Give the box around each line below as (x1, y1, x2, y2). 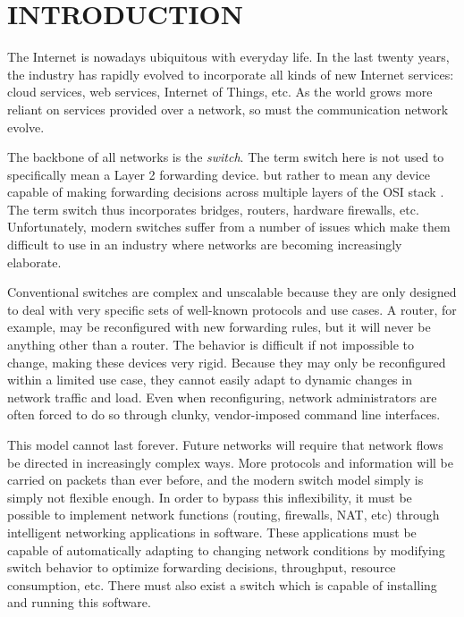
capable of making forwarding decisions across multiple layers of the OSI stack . (7, 182, 444, 201)
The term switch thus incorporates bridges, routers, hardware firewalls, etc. (7, 199, 419, 218)
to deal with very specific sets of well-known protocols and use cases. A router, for (7, 300, 457, 318)
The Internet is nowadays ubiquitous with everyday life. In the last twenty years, (7, 47, 450, 66)
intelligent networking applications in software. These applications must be (7, 522, 417, 541)
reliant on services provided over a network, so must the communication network (7, 99, 449, 118)
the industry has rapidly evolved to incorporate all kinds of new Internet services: (7, 64, 454, 83)
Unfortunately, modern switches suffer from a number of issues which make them (7, 217, 451, 236)
